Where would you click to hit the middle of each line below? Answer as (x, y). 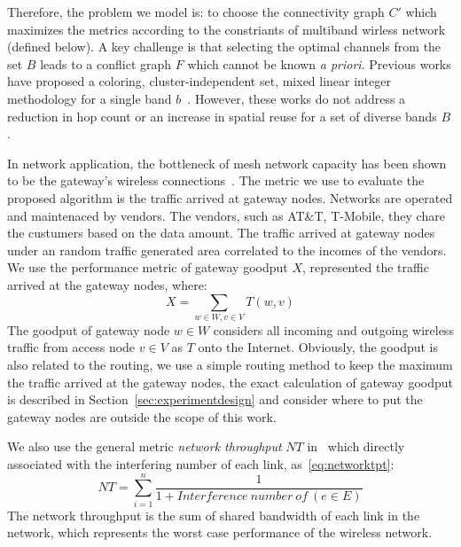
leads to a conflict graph (106, 63)
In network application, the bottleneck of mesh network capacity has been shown (227, 163)
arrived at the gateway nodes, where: (107, 284)
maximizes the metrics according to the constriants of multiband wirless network (227, 29)
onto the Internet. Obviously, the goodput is (318, 347)
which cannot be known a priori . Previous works (319, 63)
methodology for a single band (90, 98)
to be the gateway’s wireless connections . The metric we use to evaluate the (216, 180)
